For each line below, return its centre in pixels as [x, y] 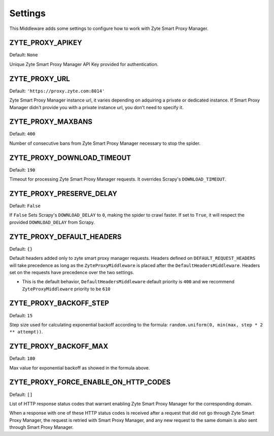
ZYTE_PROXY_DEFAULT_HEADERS [65, 237]
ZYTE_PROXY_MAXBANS [51, 122]
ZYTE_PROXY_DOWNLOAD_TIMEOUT [70, 158]
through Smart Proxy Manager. [41, 427]
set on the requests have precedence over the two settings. [72, 272]
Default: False [25, 206]
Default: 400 [22, 134]
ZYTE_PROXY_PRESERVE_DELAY [63, 194]
